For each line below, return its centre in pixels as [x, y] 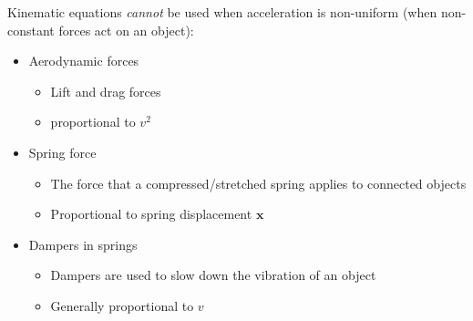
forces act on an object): [126, 30]
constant [31, 30]
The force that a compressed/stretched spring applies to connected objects [258, 183]
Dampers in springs [83, 244]
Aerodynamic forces [84, 61]
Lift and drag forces [106, 91]
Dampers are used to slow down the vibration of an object [213, 275]
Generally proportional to [122, 305]
